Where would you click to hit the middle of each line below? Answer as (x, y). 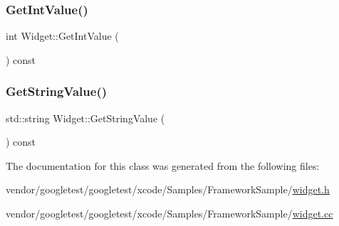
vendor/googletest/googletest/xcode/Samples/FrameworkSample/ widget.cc (169, 213)
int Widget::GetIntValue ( (62, 36)
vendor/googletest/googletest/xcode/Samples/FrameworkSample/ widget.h (168, 189)
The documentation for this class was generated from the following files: (163, 165)
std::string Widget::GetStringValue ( (85, 118)
